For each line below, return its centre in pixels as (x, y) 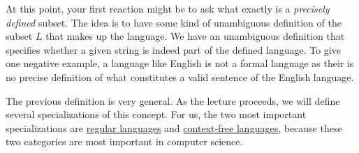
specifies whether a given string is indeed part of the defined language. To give (173, 49)
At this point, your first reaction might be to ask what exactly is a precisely (168, 8)
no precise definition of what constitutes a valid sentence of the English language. (180, 76)
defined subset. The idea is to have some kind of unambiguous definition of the (174, 22)
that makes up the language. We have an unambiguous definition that (195, 36)
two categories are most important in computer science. (124, 141)
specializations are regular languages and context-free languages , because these (174, 127)
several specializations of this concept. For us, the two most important (156, 114)
